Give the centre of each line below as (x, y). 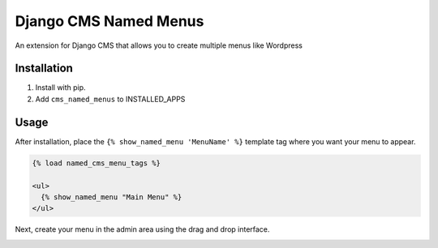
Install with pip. (60, 88)
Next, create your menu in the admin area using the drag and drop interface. (142, 229)
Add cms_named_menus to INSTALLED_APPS (110, 99)
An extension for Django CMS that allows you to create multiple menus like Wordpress (159, 45)
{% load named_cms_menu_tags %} (97, 163)
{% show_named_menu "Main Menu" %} (112, 197)
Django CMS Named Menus (109, 21)
